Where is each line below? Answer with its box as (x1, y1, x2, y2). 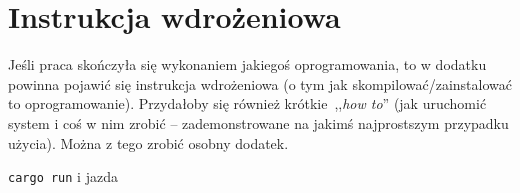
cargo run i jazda (8, 166, 118, 187)
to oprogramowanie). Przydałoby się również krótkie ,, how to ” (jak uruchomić (8, 93, 487, 114)
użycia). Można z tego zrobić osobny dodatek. (8, 132, 289, 153)
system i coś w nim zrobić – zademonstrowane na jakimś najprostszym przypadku (8, 112, 509, 133)
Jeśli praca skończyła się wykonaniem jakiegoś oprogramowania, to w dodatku (8, 54, 487, 75)
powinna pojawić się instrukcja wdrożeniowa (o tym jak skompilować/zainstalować (8, 73, 512, 94)
